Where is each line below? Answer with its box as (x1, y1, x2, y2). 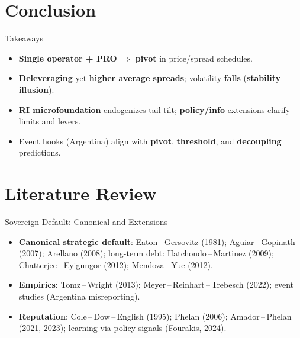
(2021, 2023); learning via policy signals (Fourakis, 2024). (18, 321, 227, 334)
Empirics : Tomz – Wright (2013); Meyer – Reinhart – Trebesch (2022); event (18, 278, 293, 291)
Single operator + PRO (18, 51, 117, 64)
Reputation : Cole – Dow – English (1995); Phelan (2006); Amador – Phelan (18, 310, 292, 322)
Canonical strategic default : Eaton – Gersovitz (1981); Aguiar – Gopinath (18, 235, 295, 247)
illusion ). (18, 83, 54, 95)
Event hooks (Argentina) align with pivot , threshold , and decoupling (18, 134, 282, 147)
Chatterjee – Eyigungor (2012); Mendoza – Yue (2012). (18, 258, 213, 271)
